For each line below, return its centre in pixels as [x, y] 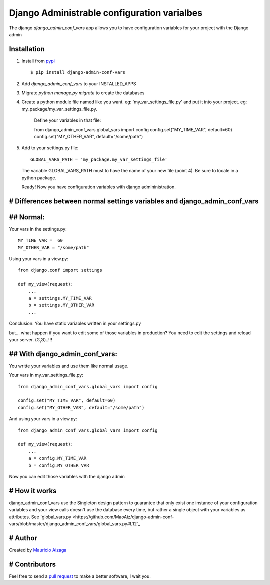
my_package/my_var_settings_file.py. [59, 109]
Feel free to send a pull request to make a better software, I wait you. [80, 576]
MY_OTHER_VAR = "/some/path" [54, 248]
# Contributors [33, 564]
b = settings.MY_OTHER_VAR [61, 305]
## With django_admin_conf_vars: [63, 354]
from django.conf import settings [60, 270]
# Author [23, 538]
